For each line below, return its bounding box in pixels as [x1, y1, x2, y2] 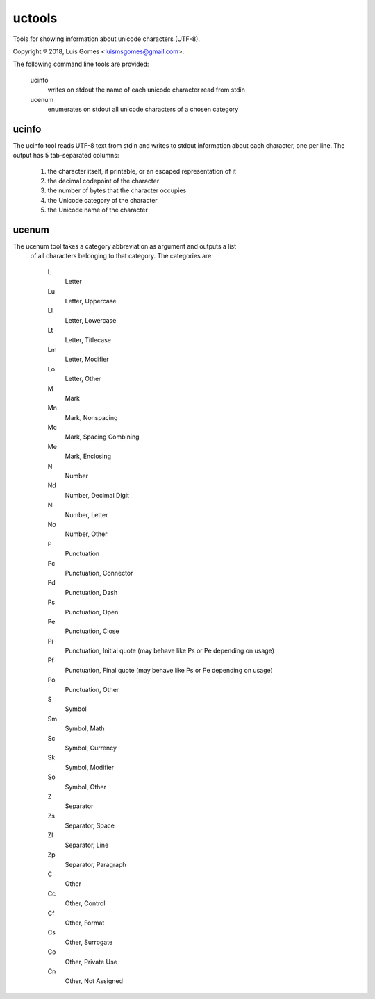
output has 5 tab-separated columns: [12, 151, 119, 160]
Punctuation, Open [65, 607, 119, 616]
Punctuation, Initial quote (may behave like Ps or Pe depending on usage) [65, 646, 274, 655]
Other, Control [65, 899, 106, 907]
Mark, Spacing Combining [65, 433, 140, 441]
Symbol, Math [65, 724, 105, 732]
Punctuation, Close [65, 627, 119, 635]
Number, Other [65, 530, 108, 538]
